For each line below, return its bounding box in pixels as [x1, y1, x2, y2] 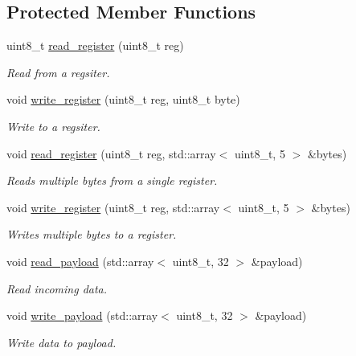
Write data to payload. [6, 333, 117, 350]
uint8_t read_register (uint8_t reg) [6, 37, 184, 54]
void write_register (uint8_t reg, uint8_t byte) [6, 91, 240, 108]
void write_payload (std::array [6, 307, 158, 324]
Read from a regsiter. [6, 63, 110, 80]
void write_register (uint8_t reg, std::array [6, 198, 220, 215]
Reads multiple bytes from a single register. [6, 172, 218, 189]
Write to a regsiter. [6, 117, 100, 134]
